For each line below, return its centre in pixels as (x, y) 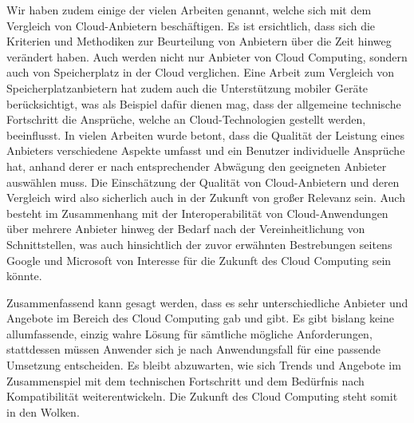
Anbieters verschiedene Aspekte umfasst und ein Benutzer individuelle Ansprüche (206, 150)
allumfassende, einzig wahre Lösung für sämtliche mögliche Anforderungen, (189, 333)
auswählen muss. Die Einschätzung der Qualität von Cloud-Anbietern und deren (203, 182)
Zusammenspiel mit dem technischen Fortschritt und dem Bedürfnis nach (185, 380)
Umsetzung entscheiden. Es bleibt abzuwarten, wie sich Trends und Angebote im (204, 365)
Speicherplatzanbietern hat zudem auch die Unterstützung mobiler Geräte (187, 87)
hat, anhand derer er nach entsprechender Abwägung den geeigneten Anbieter (197, 166)
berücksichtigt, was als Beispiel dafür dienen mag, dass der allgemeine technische (204, 103)
